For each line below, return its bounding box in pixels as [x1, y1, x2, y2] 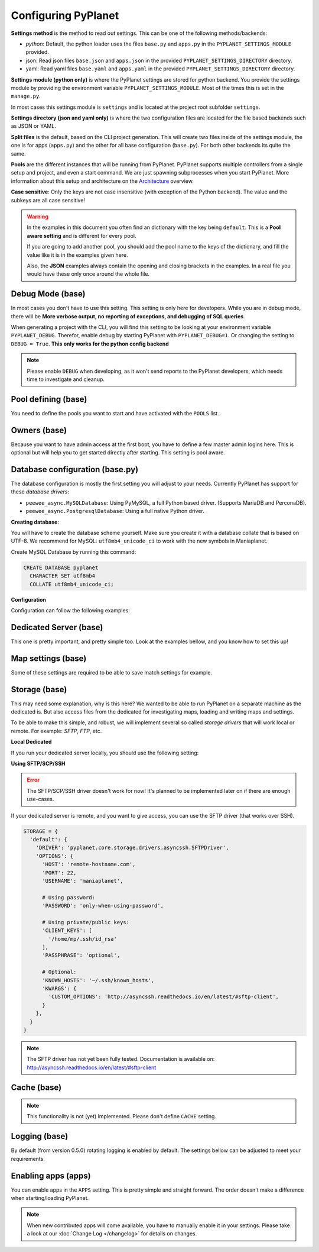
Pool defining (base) [11, 394, 87, 404]
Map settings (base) [11, 653, 87, 663]
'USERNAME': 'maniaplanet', [42, 877, 123, 884]
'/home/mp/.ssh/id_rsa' [48, 935, 118, 942]
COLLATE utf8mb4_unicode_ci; [30, 580, 115, 588]
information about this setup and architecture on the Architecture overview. [11, 178, 194, 185]
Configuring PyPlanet [11, 9, 119, 22]
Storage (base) [11, 684, 67, 695]
